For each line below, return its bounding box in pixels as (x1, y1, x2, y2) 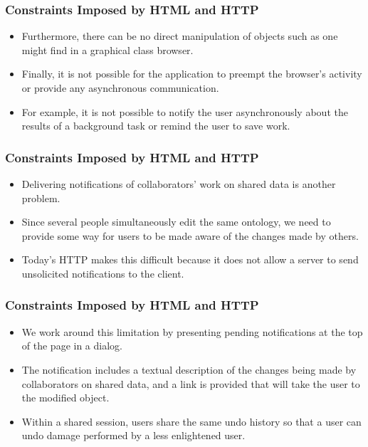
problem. (21, 190, 61, 205)
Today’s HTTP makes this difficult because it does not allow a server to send (21, 252, 359, 267)
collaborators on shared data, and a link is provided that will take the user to (21, 376, 360, 391)
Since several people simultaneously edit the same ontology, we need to (21, 214, 331, 229)
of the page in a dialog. (21, 338, 122, 353)
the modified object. (21, 390, 110, 405)
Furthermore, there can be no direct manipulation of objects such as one (21, 28, 338, 43)
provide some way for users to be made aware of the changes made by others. (21, 228, 359, 243)
